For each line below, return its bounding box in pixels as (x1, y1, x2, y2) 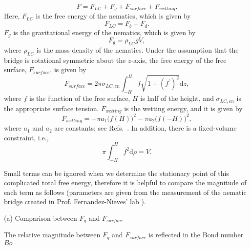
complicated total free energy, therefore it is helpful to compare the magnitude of (4, 177, 247, 188)
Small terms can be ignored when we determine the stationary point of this (4, 168, 229, 178)
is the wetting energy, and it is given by (124, 103, 243, 113)
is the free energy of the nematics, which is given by (36, 11, 191, 21)
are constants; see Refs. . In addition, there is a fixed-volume (54, 123, 237, 133)
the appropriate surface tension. (4, 103, 99, 113)
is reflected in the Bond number (148, 230, 244, 240)
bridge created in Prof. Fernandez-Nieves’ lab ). (4, 196, 146, 207)
